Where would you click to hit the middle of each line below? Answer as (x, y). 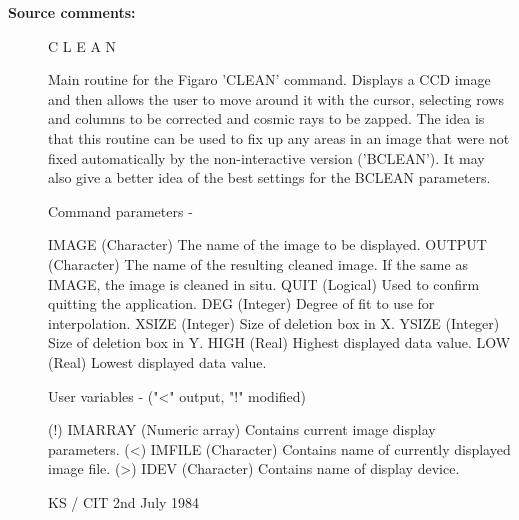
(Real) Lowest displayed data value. (157, 361)
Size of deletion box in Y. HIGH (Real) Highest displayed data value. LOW (279, 342)
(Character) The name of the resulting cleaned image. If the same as (258, 263)
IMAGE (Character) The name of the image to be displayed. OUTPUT (267, 244)
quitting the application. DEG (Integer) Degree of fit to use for (241, 303)
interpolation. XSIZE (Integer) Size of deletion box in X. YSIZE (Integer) (274, 322)
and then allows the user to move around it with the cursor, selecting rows (276, 98)
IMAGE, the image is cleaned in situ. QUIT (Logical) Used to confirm (264, 283)
